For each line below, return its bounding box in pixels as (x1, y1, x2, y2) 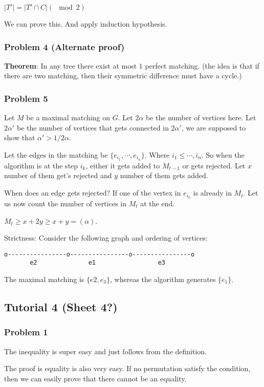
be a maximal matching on (26, 112, 111, 123)
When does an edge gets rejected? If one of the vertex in (4, 187, 181, 198)
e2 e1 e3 (30, 259, 165, 267)
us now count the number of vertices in (4, 198, 126, 208)
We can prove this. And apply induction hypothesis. (4, 18, 167, 29)
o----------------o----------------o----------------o (4, 250, 195, 258)
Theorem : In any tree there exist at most (4, 60, 137, 71)
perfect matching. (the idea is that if (145, 60, 259, 71)
